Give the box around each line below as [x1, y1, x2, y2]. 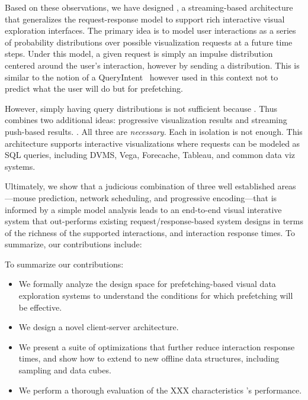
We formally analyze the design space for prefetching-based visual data [18, 278, 276, 290]
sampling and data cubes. [18, 364, 111, 376]
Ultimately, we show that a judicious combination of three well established [5, 180, 275, 192]
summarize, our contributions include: [5, 238, 142, 250]
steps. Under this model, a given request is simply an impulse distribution [5, 47, 273, 60]
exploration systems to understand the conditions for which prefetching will [18, 289, 293, 302]
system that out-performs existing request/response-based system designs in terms [5, 215, 303, 227]
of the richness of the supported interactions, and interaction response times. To [5, 226, 295, 238]
